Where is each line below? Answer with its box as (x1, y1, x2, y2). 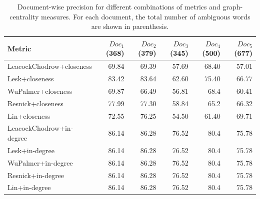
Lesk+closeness (7, 73, 54, 84)
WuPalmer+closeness (7, 85, 72, 96)
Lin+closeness (7, 110, 50, 121)
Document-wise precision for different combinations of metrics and (17, 1, 220, 11)
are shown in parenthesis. (91, 21, 169, 31)
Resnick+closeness (7, 98, 63, 108)
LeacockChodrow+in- (7, 123, 73, 133)
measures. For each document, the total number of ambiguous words (40, 11, 250, 21)
